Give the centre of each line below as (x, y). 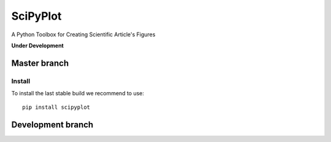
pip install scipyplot (56, 107)
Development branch (52, 125)
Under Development (37, 45)
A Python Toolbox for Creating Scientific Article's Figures (83, 34)
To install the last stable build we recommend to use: (78, 93)
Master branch (40, 63)
